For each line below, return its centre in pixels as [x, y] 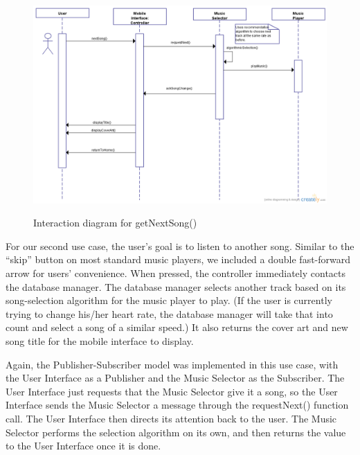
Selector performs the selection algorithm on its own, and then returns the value [176, 432]
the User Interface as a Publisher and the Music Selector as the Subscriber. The [175, 378]
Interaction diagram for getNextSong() [115, 223]
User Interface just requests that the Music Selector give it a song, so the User [172, 391]
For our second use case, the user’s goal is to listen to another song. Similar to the [180, 246]
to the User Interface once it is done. [83, 446]
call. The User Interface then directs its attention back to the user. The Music [171, 419]
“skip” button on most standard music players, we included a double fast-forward [178, 259]
